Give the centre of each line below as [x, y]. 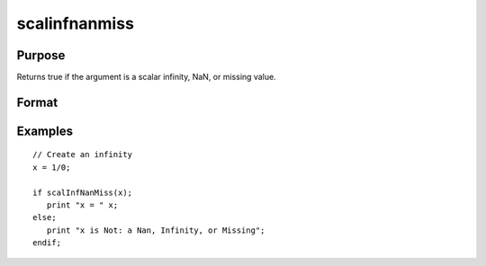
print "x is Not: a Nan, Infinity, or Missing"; [156, 230]
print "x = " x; [82, 205]
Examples [45, 131]
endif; [47, 243]
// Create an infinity [83, 155]
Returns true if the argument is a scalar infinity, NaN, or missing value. [146, 77]
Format [37, 102]
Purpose [41, 55]
